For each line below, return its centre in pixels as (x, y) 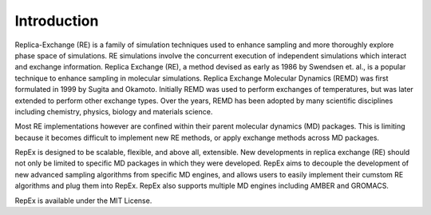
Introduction (57, 21)
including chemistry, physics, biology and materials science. (114, 111)
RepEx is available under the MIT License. (83, 201)
